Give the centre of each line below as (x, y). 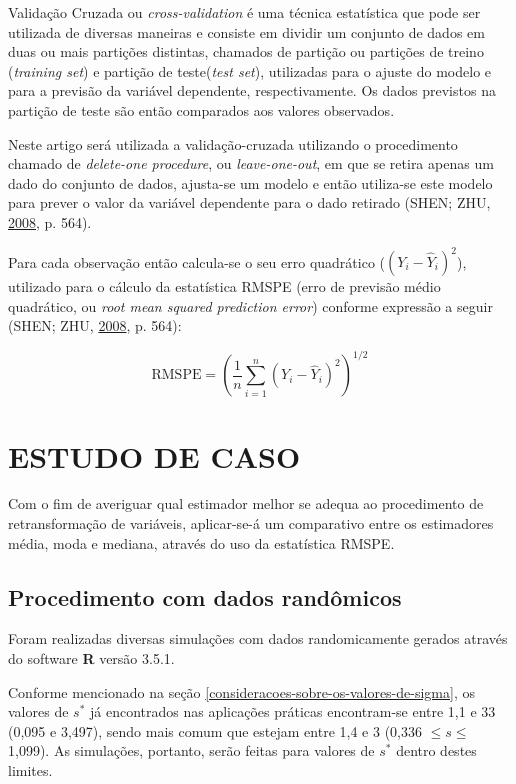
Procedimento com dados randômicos (205, 596)
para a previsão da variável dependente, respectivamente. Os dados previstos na (252, 90)
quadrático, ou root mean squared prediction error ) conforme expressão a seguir (250, 305)
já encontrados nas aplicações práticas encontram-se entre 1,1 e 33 (292, 711)
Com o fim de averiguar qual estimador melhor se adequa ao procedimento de (246, 503)
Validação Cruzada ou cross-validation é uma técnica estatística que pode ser (244, 12)
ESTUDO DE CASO (154, 455)
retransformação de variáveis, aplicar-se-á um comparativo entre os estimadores (251, 523)
